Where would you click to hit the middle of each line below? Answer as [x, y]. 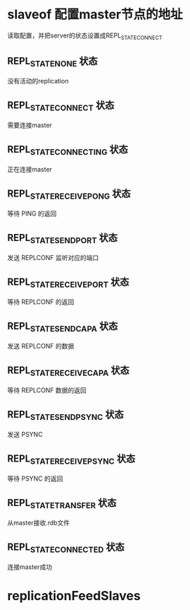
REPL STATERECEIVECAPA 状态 [69, 371]
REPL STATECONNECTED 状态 [66, 548]
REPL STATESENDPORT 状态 [63, 239]
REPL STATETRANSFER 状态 [62, 504]
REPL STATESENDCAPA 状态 [63, 327]
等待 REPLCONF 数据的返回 [47, 390]
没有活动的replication [38, 81]
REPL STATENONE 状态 [53, 62]
